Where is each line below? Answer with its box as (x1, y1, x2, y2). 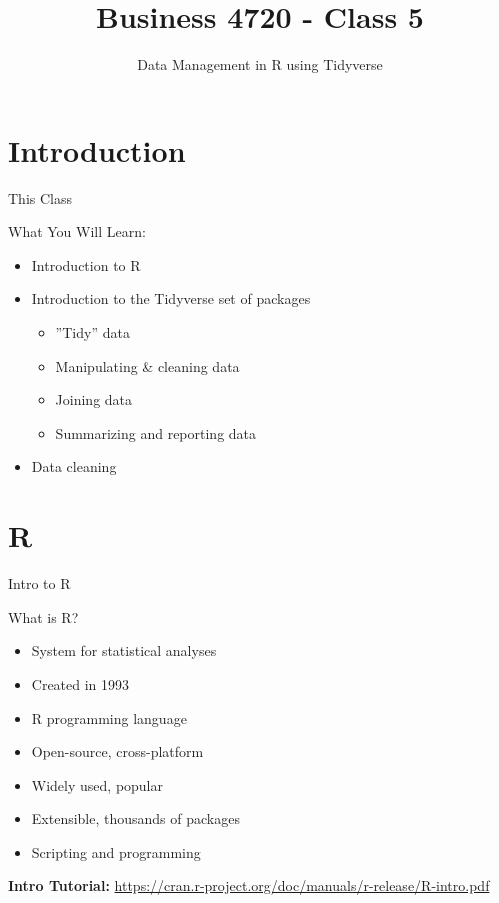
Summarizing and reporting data (55, 422, 257, 443)
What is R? (8, 606, 79, 627)
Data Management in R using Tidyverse (137, 54, 383, 75)
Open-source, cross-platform (31, 741, 204, 762)
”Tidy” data (55, 322, 130, 343)
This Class (8, 187, 72, 208)
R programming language (31, 707, 187, 728)
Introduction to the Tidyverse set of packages (31, 288, 311, 309)
